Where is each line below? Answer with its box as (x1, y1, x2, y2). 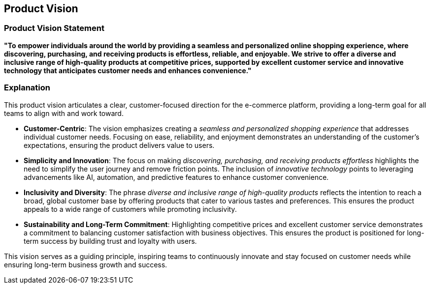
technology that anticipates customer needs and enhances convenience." (4, 66, 252, 75)
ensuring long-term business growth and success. (4, 260, 167, 269)
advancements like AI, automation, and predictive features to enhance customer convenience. (24, 173, 329, 181)
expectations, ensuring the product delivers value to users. (24, 141, 215, 149)
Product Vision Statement (4, 23, 104, 33)
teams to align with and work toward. (4, 109, 124, 117)
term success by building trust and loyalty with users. (24, 236, 197, 245)
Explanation (4, 83, 50, 93)
